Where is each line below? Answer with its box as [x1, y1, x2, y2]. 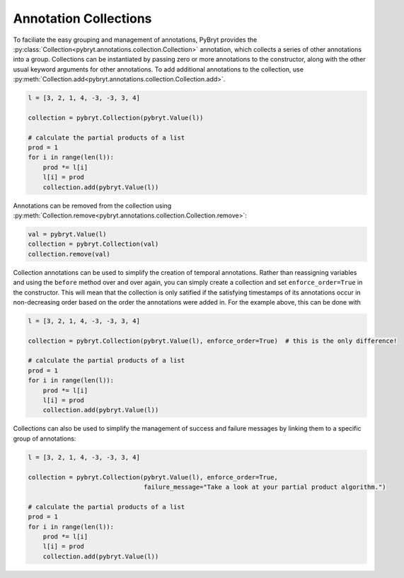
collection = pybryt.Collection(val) [28, 240, 159, 248]
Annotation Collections [13, 11, 152, 26]
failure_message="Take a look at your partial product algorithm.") [143, 482, 386, 491]
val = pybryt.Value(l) [28, 230, 107, 238]
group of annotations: [13, 434, 76, 443]
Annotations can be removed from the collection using [13, 201, 172, 210]
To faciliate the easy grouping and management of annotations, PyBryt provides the [13, 35, 258, 44]
